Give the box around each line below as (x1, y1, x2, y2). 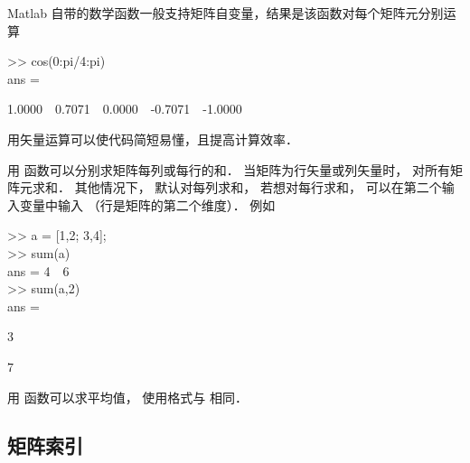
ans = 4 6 (7, 261, 70, 280)
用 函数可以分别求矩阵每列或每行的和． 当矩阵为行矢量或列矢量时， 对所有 (7, 160, 450, 179)
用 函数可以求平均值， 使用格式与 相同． (7, 387, 248, 406)
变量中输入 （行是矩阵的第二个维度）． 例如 (19, 195, 276, 214)
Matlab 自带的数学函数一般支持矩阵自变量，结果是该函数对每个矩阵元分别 (7, 4, 444, 22)
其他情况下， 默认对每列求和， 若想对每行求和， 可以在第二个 (74, 178, 442, 197)
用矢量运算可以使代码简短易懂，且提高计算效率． (7, 129, 298, 148)
